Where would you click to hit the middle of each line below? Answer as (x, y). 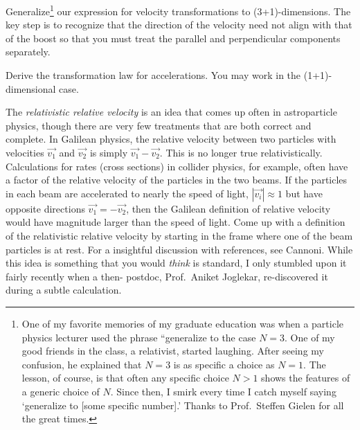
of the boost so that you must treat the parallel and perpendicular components (173, 38)
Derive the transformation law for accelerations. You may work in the (153, 75)
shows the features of (306, 378)
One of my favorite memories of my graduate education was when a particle (183, 323)
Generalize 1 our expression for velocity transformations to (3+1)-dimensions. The (178, 10)
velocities (25, 152)
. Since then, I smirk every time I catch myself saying (223, 391)
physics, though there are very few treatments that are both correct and (159, 125)
